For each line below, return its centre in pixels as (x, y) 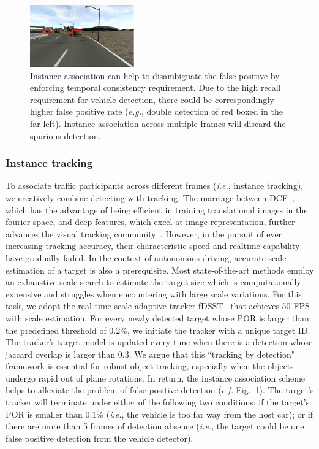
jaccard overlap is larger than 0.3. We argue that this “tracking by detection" (150, 354)
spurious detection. (66, 135)
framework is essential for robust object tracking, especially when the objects (150, 366)
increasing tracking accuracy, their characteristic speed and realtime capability (153, 246)
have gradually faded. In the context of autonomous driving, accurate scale (146, 257)
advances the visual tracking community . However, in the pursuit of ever (144, 233)
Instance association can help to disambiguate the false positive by (155, 75)
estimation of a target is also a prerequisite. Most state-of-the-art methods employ (160, 270)
